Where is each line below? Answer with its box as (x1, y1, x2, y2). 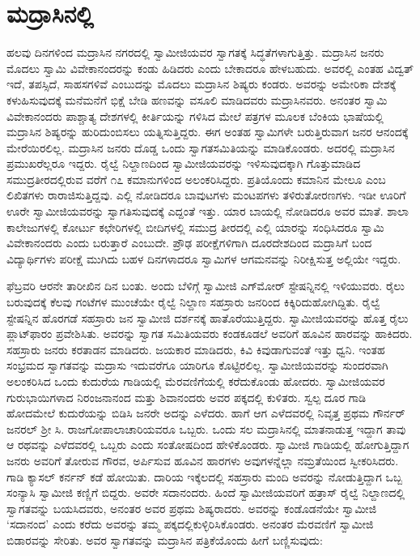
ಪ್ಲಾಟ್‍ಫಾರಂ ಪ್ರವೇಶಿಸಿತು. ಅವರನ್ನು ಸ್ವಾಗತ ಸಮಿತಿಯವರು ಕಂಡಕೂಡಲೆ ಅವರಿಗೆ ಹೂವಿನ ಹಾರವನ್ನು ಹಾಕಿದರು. (6, 325, 413, 342)
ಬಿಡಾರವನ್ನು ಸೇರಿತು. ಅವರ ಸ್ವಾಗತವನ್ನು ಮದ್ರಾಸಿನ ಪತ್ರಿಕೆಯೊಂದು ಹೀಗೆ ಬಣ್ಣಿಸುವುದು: (6, 531, 323, 548)
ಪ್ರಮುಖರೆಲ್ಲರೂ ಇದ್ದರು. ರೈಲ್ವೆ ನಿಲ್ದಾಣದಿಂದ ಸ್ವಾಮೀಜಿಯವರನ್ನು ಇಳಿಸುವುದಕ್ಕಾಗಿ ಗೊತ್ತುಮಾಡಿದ (6, 155, 361, 172)
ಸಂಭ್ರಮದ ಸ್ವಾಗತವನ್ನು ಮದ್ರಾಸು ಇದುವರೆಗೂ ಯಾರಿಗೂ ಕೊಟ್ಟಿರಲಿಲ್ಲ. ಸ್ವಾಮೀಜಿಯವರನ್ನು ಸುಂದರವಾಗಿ (6, 357, 388, 374)
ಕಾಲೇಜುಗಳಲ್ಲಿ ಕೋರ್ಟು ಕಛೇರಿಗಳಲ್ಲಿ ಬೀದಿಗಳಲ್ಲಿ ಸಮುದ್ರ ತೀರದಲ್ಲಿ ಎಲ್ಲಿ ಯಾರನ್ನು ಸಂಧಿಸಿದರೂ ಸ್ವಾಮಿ (6, 218, 384, 235)
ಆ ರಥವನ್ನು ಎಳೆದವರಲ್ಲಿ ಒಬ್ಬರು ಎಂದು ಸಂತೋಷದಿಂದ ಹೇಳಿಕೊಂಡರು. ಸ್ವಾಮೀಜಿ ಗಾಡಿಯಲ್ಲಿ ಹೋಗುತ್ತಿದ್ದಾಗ (6, 436, 409, 453)
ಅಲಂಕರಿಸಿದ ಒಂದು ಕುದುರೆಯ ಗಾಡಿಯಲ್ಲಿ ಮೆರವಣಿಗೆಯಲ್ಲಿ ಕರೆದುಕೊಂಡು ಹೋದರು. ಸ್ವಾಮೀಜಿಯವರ (6, 373, 385, 389)
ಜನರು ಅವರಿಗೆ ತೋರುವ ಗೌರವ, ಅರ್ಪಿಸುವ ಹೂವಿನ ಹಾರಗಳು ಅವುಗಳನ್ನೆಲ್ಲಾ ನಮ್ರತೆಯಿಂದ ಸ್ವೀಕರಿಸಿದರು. (6, 451, 399, 468)
